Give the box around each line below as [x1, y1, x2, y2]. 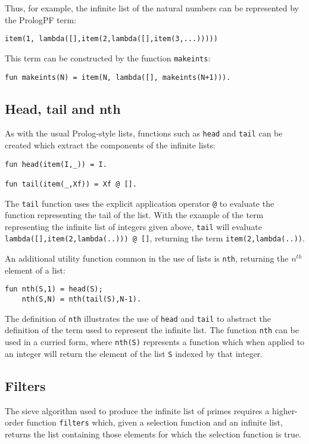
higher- [271, 404, 298, 417]
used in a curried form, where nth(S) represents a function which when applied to [5, 336, 305, 348]
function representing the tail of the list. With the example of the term [5, 209, 264, 221]
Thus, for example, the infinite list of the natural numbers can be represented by [5, 2, 299, 14]
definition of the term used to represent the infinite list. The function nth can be [5, 324, 299, 336]
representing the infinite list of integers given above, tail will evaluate [5, 220, 262, 232]
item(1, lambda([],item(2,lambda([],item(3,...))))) [5, 35, 218, 44]
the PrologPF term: [5, 13, 77, 26]
